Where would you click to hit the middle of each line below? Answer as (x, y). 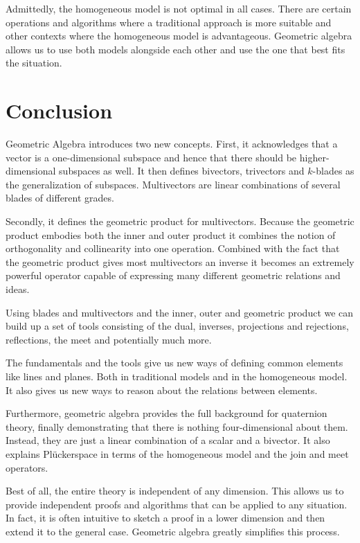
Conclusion (59, 110)
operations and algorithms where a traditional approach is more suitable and (169, 22)
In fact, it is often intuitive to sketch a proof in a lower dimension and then (165, 518)
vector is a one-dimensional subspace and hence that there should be (151, 157)
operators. (27, 467)
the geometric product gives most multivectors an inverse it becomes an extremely (180, 261)
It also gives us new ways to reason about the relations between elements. (162, 390)
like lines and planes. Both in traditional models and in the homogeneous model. (177, 376)
